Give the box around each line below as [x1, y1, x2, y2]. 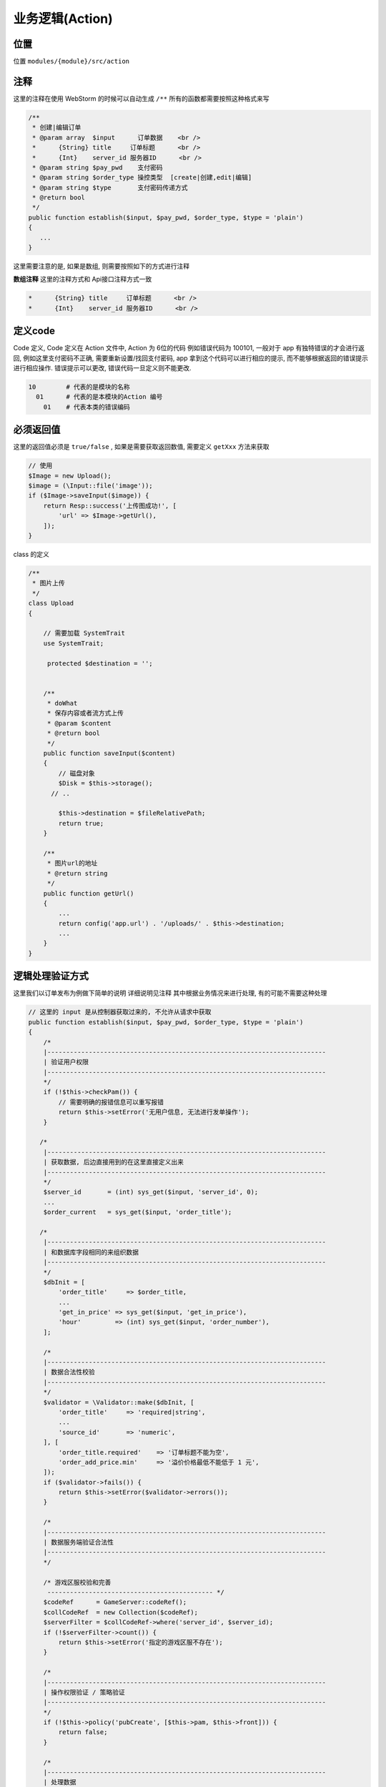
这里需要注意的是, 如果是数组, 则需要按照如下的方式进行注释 [13, 262, 189, 271]
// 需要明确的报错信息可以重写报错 [58, 1098, 164, 1106]
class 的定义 [13, 550, 49, 559]
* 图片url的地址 [46, 859, 98, 868]
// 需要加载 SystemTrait [43, 629, 125, 638]
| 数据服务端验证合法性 [43, 1538, 114, 1547]
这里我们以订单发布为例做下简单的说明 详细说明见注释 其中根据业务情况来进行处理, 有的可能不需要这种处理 [13, 989, 327, 997]
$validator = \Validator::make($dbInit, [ [43, 1398, 194, 1406]
